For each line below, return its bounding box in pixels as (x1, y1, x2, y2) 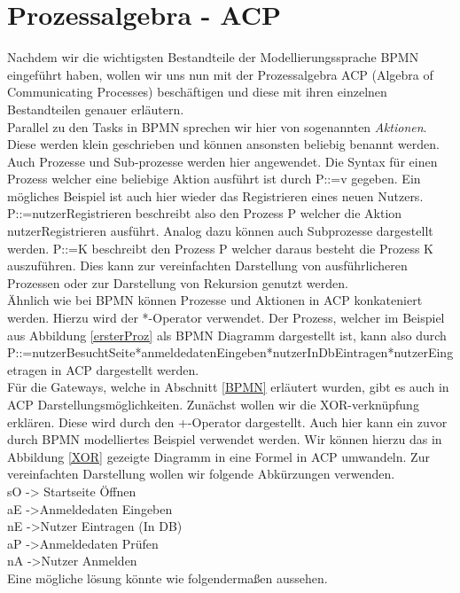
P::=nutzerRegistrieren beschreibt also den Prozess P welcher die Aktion (7, 204, 402, 222)
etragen (7, 360, 48, 378)
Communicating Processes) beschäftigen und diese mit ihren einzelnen (7, 82, 387, 101)
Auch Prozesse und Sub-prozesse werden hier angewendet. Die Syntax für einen (7, 152, 438, 170)
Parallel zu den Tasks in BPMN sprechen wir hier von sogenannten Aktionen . (7, 117, 427, 136)
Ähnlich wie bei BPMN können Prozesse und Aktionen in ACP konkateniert (7, 291, 423, 309)
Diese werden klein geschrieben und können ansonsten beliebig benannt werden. (7, 135, 440, 153)
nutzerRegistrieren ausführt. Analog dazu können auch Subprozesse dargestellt (7, 222, 433, 240)
